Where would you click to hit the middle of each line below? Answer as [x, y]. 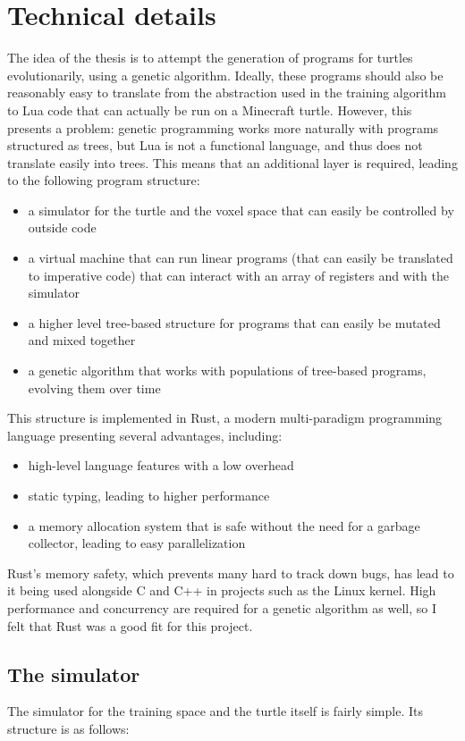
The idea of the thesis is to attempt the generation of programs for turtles [210, 58]
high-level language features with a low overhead [161, 465]
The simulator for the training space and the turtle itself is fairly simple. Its [215, 711]
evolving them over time [94, 387]
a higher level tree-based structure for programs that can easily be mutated [234, 322]
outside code [62, 227]
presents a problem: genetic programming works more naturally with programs [223, 127]
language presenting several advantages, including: [145, 435]
